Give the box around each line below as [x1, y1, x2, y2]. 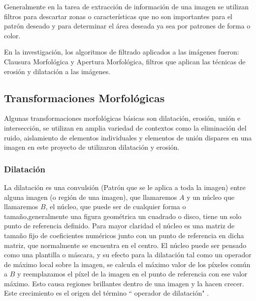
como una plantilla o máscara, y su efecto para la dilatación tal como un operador [4, 249, 252, 260]
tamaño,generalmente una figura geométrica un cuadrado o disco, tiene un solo [4, 211, 242, 221]
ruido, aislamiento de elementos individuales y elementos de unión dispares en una [4, 132, 252, 142]
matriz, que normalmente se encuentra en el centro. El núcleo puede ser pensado [4, 240, 247, 250]
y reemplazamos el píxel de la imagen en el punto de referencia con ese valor [17, 269, 248, 279]
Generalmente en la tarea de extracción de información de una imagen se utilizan [4, 1, 249, 11]
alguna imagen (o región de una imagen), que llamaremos [4, 192, 177, 202]
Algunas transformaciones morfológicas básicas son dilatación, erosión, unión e [4, 113, 241, 123]
